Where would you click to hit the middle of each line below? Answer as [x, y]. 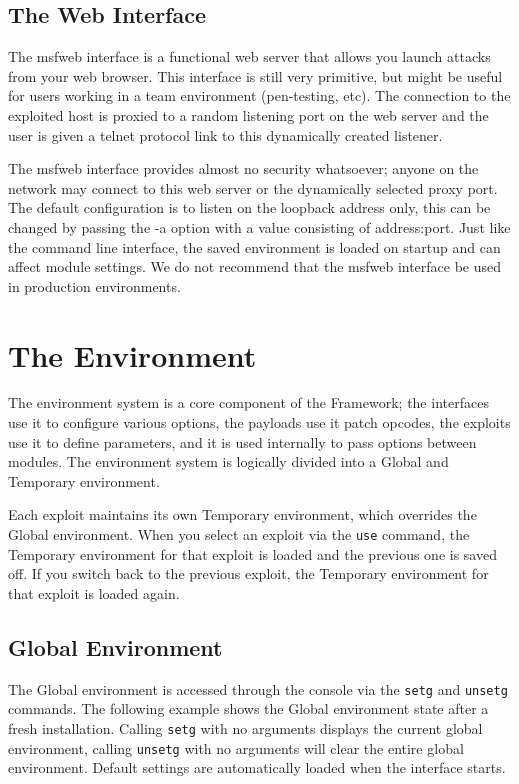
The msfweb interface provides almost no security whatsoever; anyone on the [243, 168]
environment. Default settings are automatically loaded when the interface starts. [257, 767]
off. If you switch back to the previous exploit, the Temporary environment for [248, 573]
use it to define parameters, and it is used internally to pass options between [242, 441]
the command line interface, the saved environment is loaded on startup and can [254, 246]
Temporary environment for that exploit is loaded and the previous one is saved [252, 553]
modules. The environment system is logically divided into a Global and [228, 461]
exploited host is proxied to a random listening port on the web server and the [248, 114]
